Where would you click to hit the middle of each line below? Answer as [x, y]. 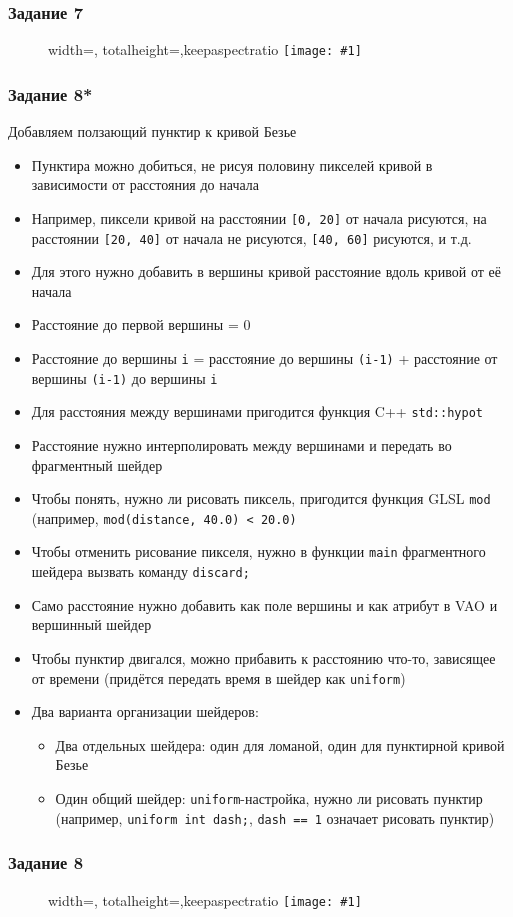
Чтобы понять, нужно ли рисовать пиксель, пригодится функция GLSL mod [261, 498]
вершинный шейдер [91, 624]
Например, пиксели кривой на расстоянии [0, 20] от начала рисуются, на [259, 217]
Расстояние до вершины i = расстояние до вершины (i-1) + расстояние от [264, 357]
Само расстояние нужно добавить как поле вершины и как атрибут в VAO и [264, 604]
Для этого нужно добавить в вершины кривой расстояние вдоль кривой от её [266, 271]
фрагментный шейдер [97, 464]
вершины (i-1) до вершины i [124, 377]
